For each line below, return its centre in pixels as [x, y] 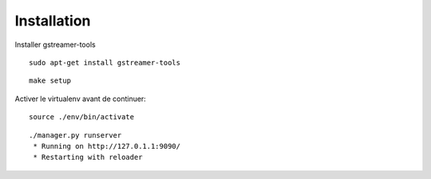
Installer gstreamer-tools [55, 45]
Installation [53, 21]
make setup [50, 81]
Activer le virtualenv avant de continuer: [81, 99]
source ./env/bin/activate [82, 117]
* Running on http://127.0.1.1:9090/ [107, 146]
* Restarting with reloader [88, 158]
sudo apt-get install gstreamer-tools [105, 62]
